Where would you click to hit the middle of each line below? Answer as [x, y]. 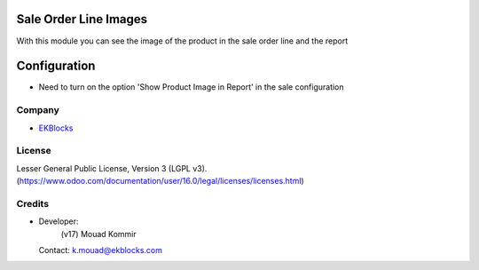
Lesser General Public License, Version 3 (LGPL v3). [112, 168]
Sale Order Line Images [82, 19]
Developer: [59, 221]
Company [38, 110]
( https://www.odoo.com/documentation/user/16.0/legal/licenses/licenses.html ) [161, 181]
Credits [32, 203]
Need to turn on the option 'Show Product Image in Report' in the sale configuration [192, 87]
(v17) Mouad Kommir [98, 234]
